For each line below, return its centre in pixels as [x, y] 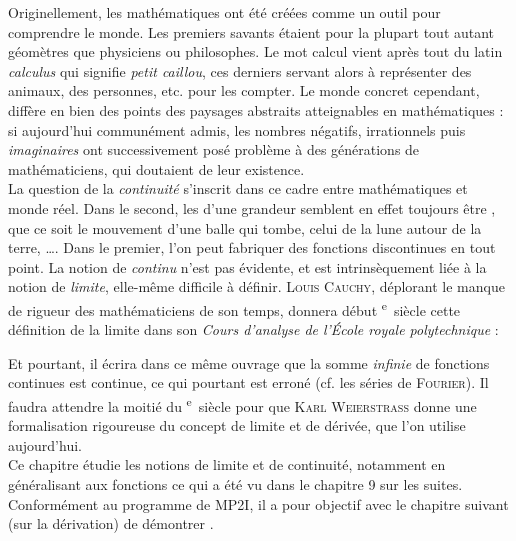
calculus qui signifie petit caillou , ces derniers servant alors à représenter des [240, 70]
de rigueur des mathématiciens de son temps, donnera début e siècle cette [234, 308]
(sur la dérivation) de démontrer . [111, 523]
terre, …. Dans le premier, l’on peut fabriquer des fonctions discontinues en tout [252, 247]
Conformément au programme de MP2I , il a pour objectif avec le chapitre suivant [258, 503]
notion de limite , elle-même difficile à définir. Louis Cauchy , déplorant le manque [256, 286]
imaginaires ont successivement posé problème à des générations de [214, 149]
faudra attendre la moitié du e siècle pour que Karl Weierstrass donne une [242, 404]
